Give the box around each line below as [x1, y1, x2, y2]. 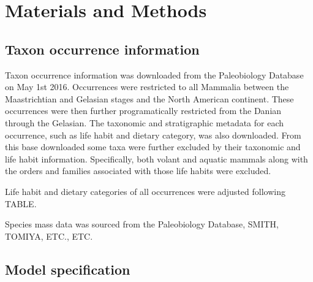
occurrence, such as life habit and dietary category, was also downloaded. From [5, 128, 301, 141]
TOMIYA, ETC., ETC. [5, 229, 93, 242]
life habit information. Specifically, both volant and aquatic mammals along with [5, 152, 308, 165]
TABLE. [5, 197, 37, 210]
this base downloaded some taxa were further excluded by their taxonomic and [5, 140, 301, 153]
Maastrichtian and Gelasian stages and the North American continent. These [5, 92, 294, 105]
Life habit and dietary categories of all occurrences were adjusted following [5, 185, 285, 197]
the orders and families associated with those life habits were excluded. [5, 164, 271, 177]
